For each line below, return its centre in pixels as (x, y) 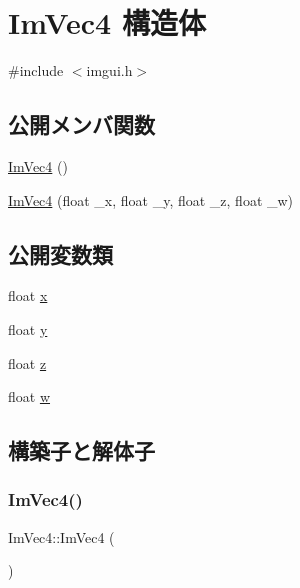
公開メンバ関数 (81, 124)
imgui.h (109, 70)
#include (36, 70)
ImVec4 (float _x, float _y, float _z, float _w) (151, 199)
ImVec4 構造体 (107, 22)
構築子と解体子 (81, 450)
